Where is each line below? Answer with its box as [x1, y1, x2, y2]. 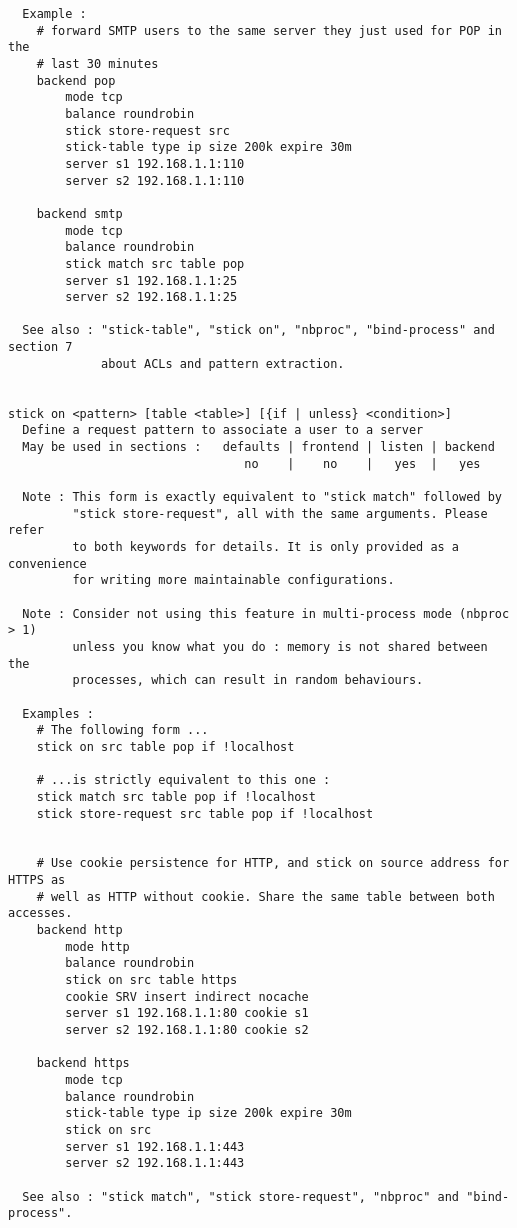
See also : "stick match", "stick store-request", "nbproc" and [22, 1189, 460, 1204]
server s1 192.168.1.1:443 [65, 1139, 245, 1154]
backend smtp [36, 206, 123, 221]
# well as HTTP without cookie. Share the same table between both [36, 889, 495, 904]
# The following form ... [36, 723, 209, 738]
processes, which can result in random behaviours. [72, 673, 424, 688]
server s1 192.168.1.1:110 [65, 156, 245, 171]
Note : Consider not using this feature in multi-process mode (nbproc [22, 606, 510, 621]
